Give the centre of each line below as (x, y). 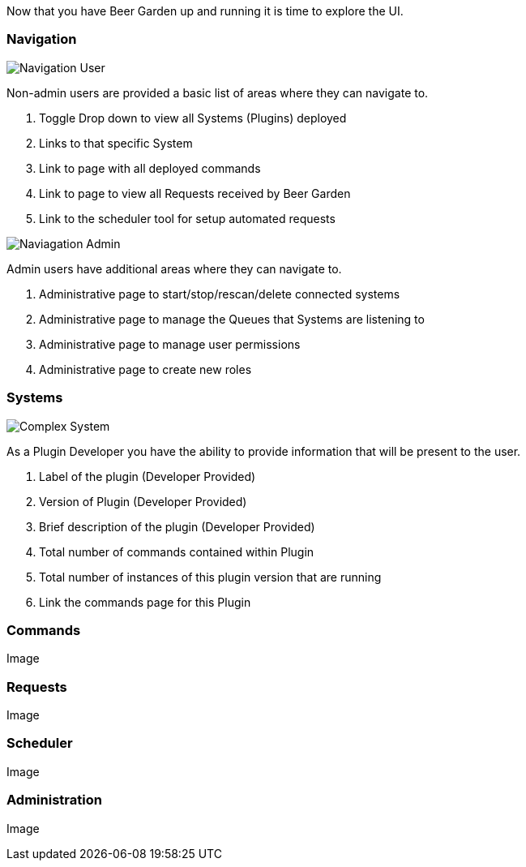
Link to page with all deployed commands (150, 168)
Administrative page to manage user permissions (170, 344)
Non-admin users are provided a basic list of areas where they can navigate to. (218, 92)
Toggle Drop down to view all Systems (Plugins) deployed (193, 118)
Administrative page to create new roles (145, 369)
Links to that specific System (116, 143)
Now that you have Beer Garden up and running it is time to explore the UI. (205, 11)
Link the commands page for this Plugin (145, 602)
